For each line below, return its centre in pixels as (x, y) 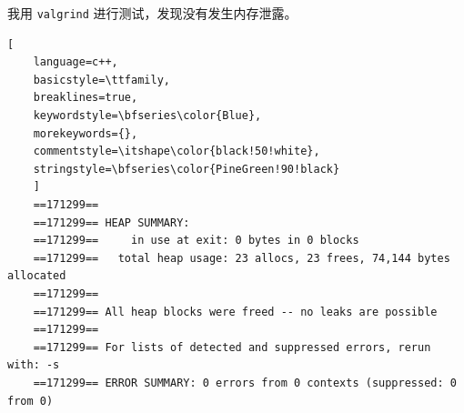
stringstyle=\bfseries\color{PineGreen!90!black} (187, 169)
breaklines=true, (86, 98)
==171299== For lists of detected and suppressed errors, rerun (232, 347)
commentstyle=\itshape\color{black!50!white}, (177, 151)
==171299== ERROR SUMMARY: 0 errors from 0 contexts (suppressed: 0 (245, 383)
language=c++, (76, 62)
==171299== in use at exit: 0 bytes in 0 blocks (196, 241)
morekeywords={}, (86, 133)
